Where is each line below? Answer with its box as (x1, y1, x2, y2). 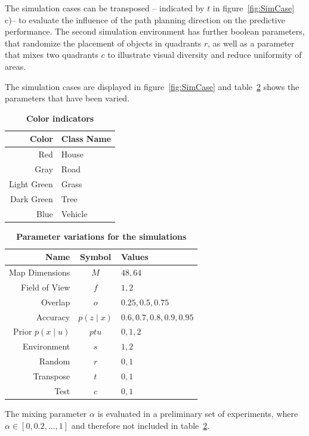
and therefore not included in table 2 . (71, 419, 210, 431)
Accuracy (36, 310, 70, 323)
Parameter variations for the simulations (16, 230, 187, 242)
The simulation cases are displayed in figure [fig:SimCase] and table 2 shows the (5, 80, 299, 92)
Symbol (79, 251, 112, 263)
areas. (5, 60, 26, 72)
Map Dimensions (9, 266, 70, 279)
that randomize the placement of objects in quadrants (5, 36, 202, 49)
